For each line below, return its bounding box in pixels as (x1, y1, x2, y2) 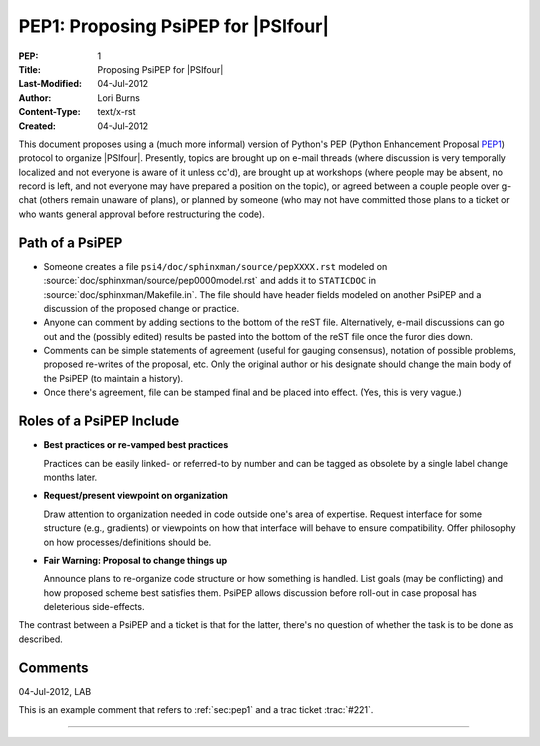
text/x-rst (97, 106, 136, 118)
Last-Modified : (18, 78, 82, 90)
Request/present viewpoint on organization (43, 490, 229, 502)
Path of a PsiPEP (18, 234, 123, 251)
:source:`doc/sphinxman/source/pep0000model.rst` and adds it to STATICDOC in (43, 275, 377, 287)
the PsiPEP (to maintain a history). (43, 372, 184, 384)
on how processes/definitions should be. (43, 536, 212, 548)
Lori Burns (97, 91, 140, 104)
